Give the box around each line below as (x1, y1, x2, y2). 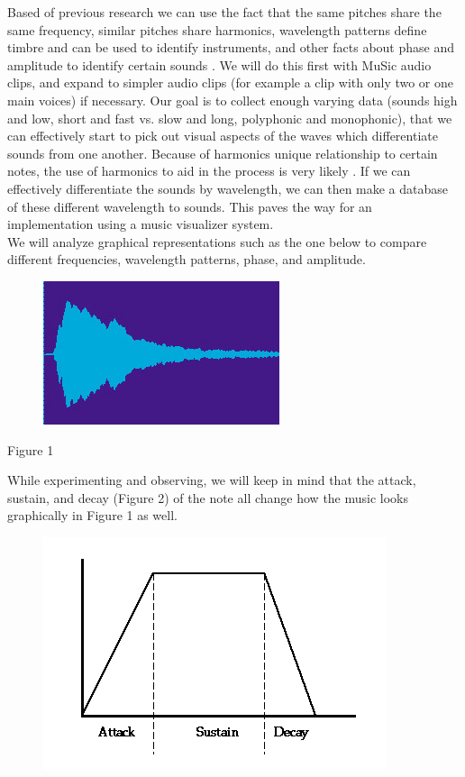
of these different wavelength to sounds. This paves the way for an (7, 197, 372, 215)
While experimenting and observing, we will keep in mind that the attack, (7, 471, 416, 489)
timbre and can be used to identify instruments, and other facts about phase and (7, 38, 454, 57)
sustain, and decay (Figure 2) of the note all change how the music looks (7, 488, 409, 507)
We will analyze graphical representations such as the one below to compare (7, 232, 427, 251)
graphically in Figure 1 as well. (7, 506, 178, 525)
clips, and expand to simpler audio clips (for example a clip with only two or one (7, 73, 454, 92)
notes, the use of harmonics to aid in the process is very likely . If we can (7, 161, 411, 180)
